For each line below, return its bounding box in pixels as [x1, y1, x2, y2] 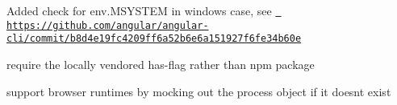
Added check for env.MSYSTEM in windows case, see [6, 2, 272, 18]
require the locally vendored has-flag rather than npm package [6, 55, 315, 72]
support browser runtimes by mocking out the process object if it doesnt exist [6, 83, 391, 99]
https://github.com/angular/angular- [6, 19, 209, 31]
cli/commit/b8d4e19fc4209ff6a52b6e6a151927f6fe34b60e [6, 33, 302, 45]
